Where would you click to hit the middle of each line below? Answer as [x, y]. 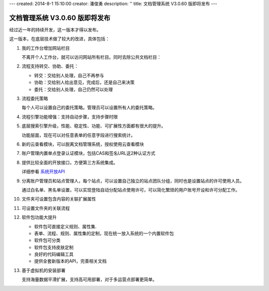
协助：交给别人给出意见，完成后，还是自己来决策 [84, 83]
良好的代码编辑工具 [54, 254]
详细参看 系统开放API [43, 172]
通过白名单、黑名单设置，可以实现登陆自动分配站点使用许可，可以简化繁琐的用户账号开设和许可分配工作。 [131, 190]
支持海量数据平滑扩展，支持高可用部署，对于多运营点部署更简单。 [89, 280]
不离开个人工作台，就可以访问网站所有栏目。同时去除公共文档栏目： [91, 57]
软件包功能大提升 [39, 217]
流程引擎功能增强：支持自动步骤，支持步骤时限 [70, 116]
